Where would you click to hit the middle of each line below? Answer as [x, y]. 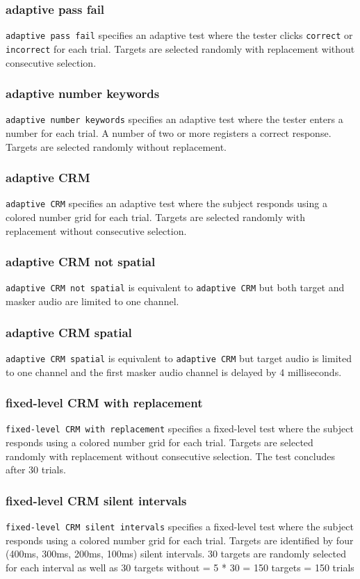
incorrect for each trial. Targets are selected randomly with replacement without [180, 48]
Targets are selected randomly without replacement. [116, 146]
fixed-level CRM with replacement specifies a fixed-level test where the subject [180, 429]
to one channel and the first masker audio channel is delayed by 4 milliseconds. [174, 372]
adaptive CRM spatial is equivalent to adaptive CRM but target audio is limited [179, 358]
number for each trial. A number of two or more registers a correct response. [169, 133]
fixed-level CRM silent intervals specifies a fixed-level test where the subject [180, 527]
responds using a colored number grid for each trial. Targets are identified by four [180, 540]
